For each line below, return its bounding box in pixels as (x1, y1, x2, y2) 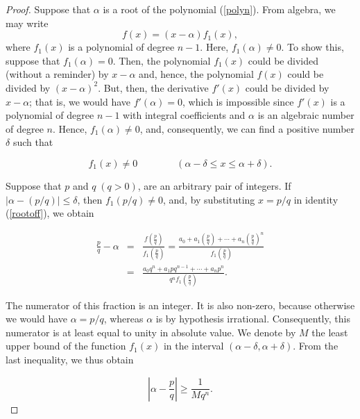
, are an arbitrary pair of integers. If (137, 178, 291, 192)
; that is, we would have (29, 94, 131, 108)
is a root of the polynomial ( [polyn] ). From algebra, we (103, 2, 336, 16)
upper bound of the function (6, 338, 126, 353)
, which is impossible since (182, 94, 294, 108)
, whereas (103, 311, 144, 326)
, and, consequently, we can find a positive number (139, 121, 355, 135)
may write (6, 15, 49, 30)
